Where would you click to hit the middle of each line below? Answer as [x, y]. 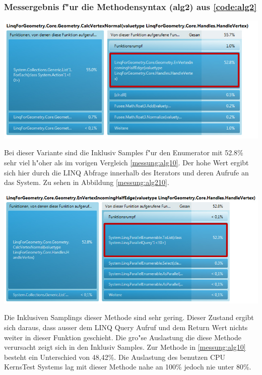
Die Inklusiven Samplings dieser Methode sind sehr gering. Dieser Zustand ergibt [129, 317]
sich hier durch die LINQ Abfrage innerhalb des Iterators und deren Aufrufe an [126, 172]
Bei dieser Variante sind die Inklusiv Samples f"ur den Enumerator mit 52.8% [124, 152]
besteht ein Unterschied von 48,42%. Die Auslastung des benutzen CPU [115, 357]
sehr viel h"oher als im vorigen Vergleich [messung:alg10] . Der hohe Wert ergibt [126, 163]
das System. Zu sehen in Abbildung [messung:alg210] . [87, 182]
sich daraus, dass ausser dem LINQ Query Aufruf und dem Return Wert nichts [126, 327]
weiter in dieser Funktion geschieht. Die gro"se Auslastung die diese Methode [123, 337]
